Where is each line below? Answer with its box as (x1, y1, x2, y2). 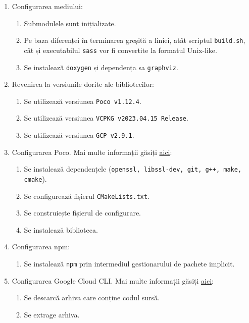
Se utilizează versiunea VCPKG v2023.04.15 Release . (24, 113, 188, 123)
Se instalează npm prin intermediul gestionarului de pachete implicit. (24, 258, 235, 269)
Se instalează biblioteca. (24, 224, 98, 235)
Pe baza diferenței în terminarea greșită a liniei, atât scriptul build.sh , (24, 35, 245, 45)
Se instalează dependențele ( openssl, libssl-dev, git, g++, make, (24, 164, 242, 174)
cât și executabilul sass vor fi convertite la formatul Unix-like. (24, 44, 217, 55)
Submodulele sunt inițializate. (24, 18, 116, 28)
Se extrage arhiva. (24, 309, 80, 319)
